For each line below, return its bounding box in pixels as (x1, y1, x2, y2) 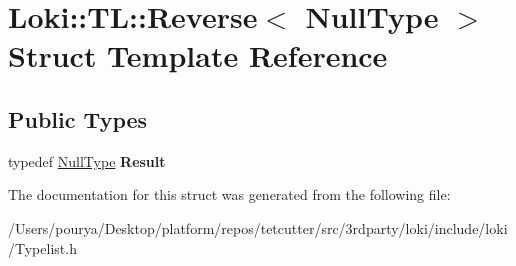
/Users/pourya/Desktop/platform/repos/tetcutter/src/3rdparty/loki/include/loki (8, 217, 508, 238)
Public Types (8, 103, 148, 134)
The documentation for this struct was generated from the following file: (8, 184, 451, 205)
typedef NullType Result (8, 150, 166, 171)
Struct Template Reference (8, 35, 388, 76)
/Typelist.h (8, 237, 77, 258)
